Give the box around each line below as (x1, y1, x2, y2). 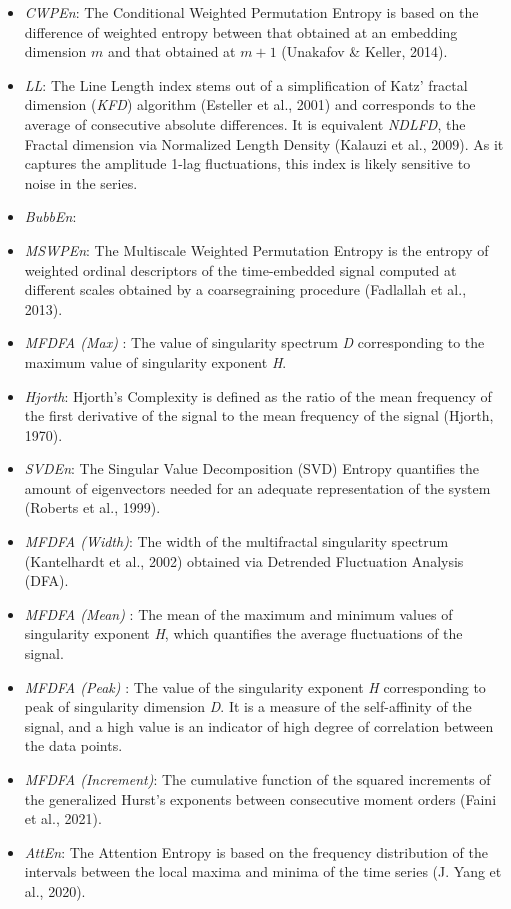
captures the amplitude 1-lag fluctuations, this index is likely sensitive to (24, 153, 471, 174)
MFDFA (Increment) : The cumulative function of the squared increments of (24, 769, 491, 789)
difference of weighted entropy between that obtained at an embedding (24, 21, 458, 42)
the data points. (24, 735, 123, 756)
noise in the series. (24, 172, 138, 193)
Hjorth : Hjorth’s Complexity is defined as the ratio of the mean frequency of (24, 385, 492, 406)
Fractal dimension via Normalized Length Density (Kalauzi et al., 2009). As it (24, 133, 504, 154)
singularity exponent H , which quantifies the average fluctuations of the (24, 623, 463, 644)
